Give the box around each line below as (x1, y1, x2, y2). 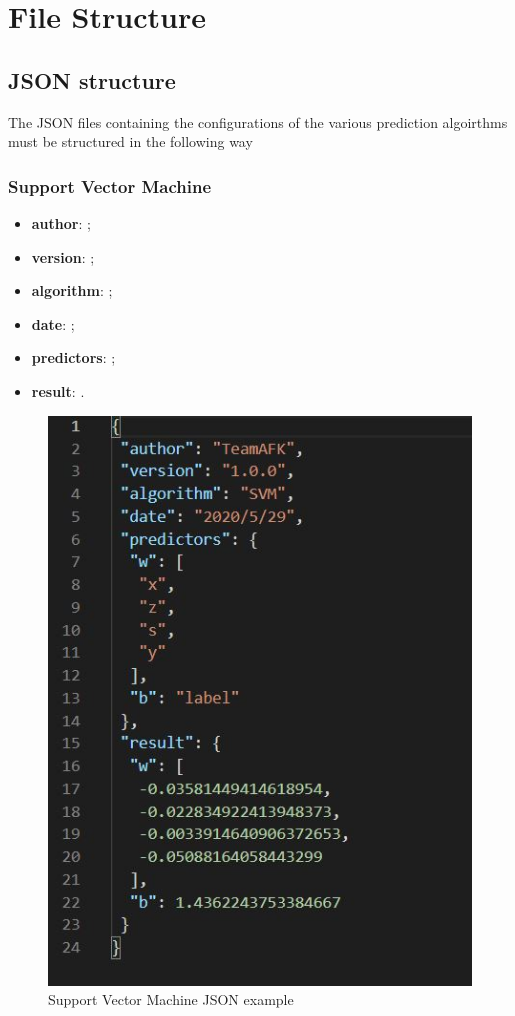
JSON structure (8, 64, 176, 95)
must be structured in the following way (8, 131, 253, 152)
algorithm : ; (31, 280, 113, 301)
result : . (31, 380, 85, 401)
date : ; (31, 313, 75, 334)
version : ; (31, 246, 95, 267)
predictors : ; (31, 347, 116, 368)
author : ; (31, 212, 91, 233)
